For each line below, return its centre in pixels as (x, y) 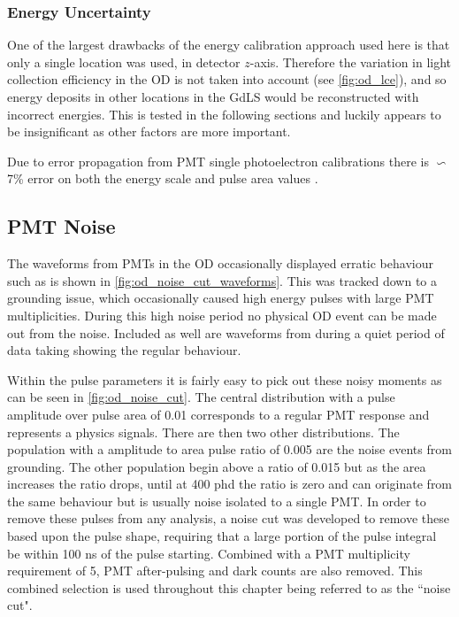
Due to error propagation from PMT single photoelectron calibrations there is (218, 161)
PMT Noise (61, 226)
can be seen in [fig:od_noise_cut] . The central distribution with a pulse (201, 397)
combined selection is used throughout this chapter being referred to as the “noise (229, 587)
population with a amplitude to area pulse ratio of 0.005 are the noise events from (229, 449)
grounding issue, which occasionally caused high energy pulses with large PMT (221, 298)
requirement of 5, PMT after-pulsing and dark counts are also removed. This (215, 571)
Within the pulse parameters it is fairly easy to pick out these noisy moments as (225, 379)
